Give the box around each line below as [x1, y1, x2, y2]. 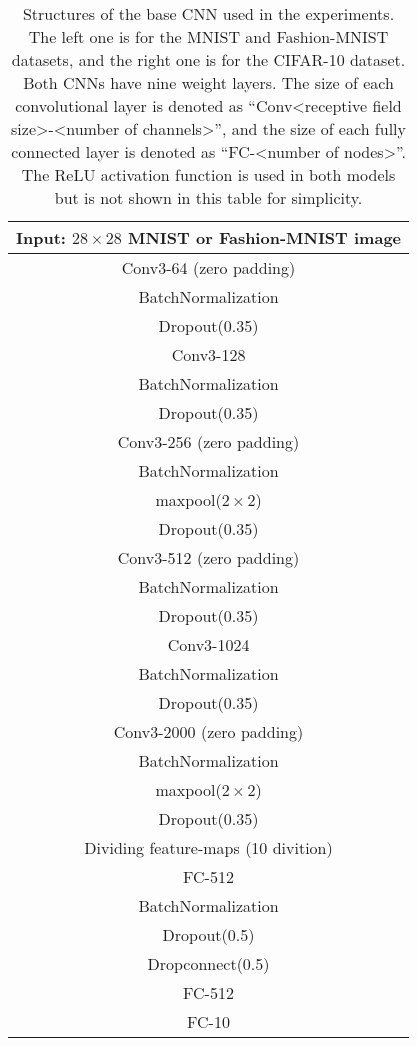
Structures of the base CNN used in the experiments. [22, 2, 395, 25]
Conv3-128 [171, 343, 246, 366]
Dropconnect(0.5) [147, 952, 270, 975]
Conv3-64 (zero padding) [121, 256, 296, 279]
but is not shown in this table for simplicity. [54, 186, 363, 209]
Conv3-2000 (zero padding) [113, 720, 304, 743]
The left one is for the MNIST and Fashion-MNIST [28, 25, 389, 48]
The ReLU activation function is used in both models [21, 163, 396, 186]
